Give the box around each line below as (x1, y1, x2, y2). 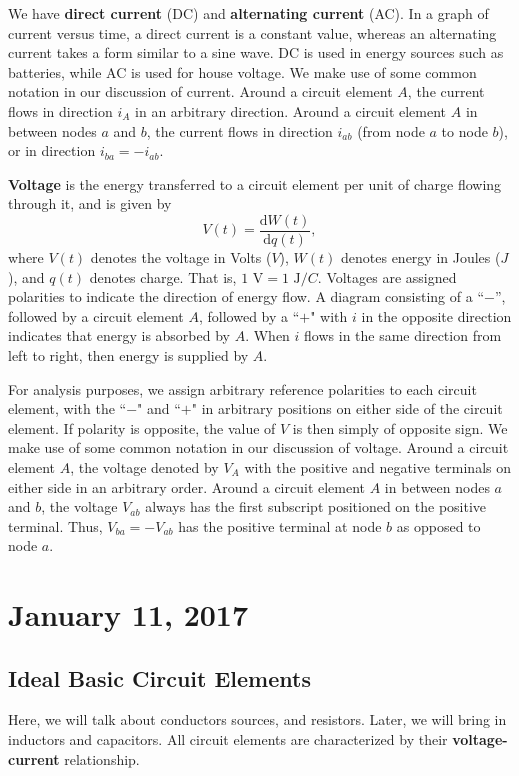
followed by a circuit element (8, 305, 184, 326)
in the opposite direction (361, 305, 512, 326)
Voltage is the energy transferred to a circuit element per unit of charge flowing (8, 173, 502, 194)
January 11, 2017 (8, 594, 249, 635)
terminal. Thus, (8, 515, 103, 536)
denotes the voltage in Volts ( (90, 247, 272, 267)
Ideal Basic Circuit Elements (8, 662, 311, 693)
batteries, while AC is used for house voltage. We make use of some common (8, 61, 477, 82)
